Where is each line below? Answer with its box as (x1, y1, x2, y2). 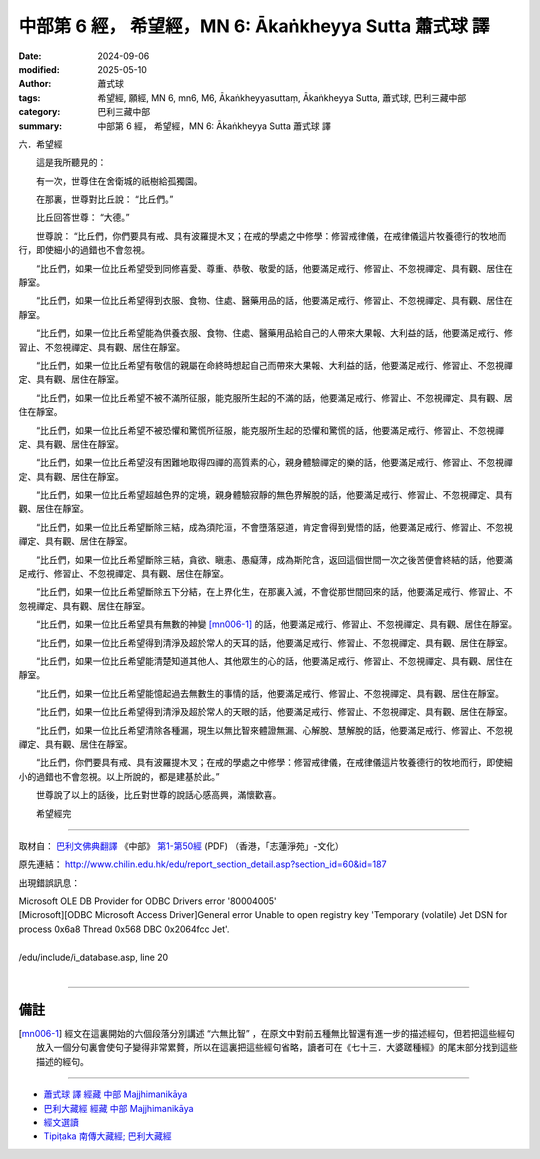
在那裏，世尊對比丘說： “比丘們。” (35, 193, 174, 205)
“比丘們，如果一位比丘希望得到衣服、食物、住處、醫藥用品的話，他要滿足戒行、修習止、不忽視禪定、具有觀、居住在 (35, 295, 514, 307)
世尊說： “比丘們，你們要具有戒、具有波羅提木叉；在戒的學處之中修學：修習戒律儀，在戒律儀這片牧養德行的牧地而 (35, 230, 507, 242)
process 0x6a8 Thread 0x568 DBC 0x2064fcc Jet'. (18, 923, 230, 935)
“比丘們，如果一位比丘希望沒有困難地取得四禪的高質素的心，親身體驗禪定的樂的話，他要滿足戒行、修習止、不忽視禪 (35, 456, 514, 469)
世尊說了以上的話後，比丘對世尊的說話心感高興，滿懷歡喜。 (35, 789, 282, 801)
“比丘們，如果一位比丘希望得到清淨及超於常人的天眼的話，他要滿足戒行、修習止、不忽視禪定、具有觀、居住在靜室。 (35, 706, 514, 718)
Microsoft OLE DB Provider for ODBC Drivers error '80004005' (18, 895, 277, 907)
